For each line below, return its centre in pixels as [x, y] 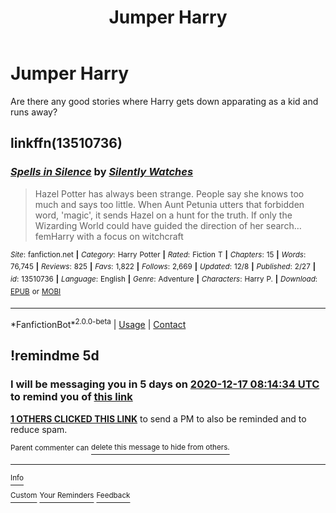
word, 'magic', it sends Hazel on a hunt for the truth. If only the [163, 215]
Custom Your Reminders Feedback [70, 496]
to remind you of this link [71, 397]
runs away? [34, 112]
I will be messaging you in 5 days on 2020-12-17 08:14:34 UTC [165, 384]
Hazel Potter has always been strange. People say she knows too [169, 193]
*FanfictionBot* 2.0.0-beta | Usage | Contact [98, 323]
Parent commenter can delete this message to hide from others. [120, 447]
